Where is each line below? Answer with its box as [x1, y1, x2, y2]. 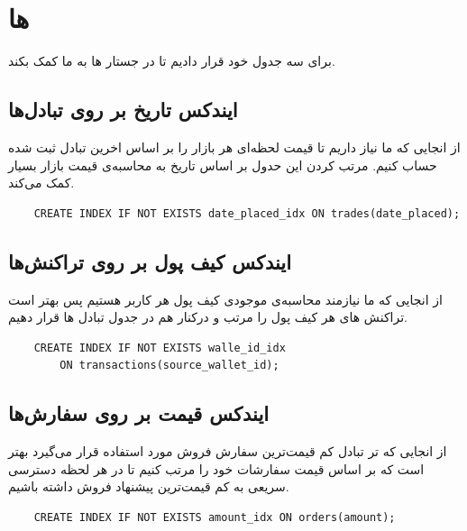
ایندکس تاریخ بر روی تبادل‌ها [8, 96, 238, 124]
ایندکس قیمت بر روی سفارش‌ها [8, 399, 270, 427]
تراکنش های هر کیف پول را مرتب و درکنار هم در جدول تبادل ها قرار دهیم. [8, 307, 407, 326]
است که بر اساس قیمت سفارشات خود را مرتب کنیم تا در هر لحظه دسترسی [8, 459, 425, 478]
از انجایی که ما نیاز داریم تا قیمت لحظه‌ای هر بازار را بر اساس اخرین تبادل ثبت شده [8, 137, 461, 156]
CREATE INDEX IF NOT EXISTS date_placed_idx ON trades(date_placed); [33, 206, 461, 220]
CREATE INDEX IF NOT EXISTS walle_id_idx [33, 341, 286, 354]
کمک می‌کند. [8, 173, 75, 192]
